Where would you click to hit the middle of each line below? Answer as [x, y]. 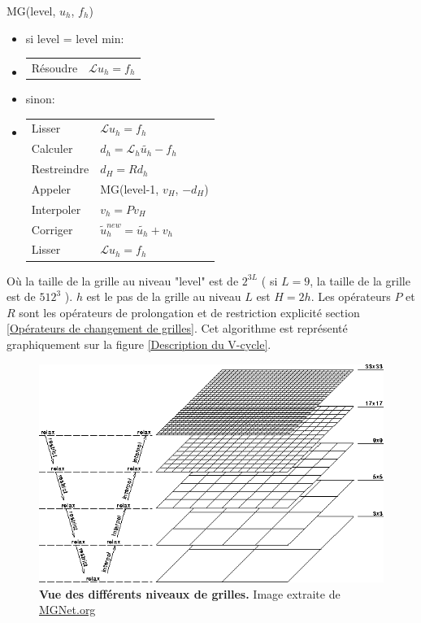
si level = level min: [75, 38]
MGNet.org [67, 610]
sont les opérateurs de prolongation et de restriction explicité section [189, 312]
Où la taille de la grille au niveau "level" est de [123, 280]
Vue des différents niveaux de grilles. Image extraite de [190, 593]
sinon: [40, 99]
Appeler [51, 188]
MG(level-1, [130, 188]
